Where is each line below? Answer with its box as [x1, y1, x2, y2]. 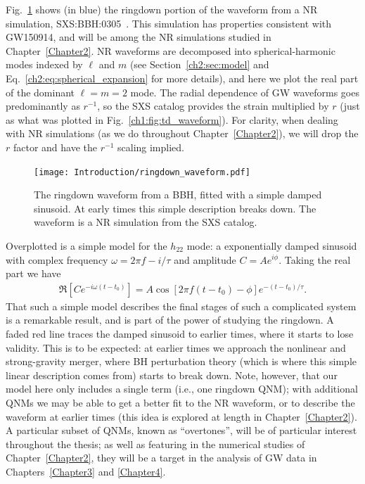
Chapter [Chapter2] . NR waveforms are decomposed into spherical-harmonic [6, 43, 335, 58]
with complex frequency [6, 252, 108, 267]
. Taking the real [278, 252, 351, 267]
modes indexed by [6, 57, 83, 72]
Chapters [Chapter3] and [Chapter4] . [6, 464, 166, 478]
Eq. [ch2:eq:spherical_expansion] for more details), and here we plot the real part [6, 70, 359, 85]
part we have [6, 266, 61, 281]
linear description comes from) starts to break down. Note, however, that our [6, 367, 338, 382]
